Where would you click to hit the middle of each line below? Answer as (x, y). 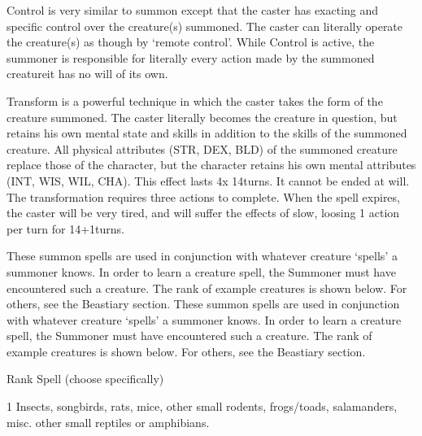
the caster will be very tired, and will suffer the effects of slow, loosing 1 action (203, 213)
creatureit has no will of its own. (87, 74)
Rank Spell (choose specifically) (85, 379)
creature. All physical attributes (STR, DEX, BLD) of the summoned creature (202, 148)
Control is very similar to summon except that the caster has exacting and (193, 10)
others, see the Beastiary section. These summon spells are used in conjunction (203, 304)
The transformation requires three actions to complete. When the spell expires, (203, 196)
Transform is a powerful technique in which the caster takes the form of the (195, 100)
